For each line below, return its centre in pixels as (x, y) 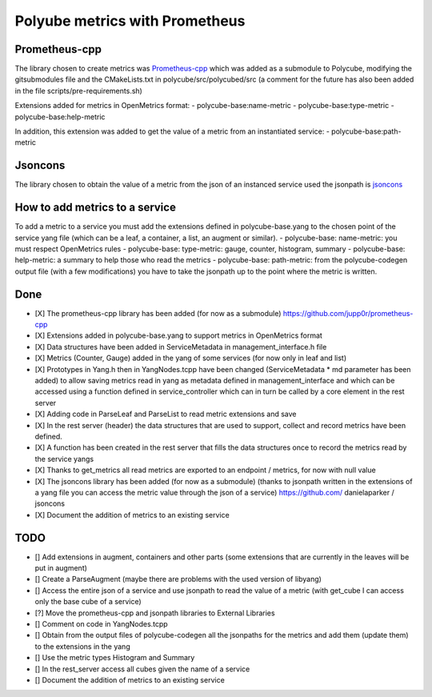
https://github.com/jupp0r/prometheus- (348, 313)
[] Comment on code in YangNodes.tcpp (101, 623)
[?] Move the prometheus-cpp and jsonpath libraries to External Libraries (155, 613)
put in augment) (61, 568)
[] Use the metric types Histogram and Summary (115, 658)
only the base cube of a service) (88, 602)
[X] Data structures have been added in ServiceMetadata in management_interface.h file (181, 346)
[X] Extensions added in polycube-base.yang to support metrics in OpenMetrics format (179, 335)
